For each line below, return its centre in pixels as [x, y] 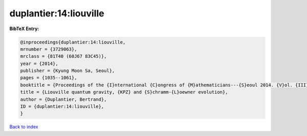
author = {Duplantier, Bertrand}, [63, 99]
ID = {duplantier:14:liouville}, [62, 107]
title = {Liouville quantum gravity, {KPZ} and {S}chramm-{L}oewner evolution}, [124, 92]
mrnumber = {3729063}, [49, 49]
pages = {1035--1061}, [49, 78]
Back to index [24, 127]
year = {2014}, [39, 63]
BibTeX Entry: [24, 29]
